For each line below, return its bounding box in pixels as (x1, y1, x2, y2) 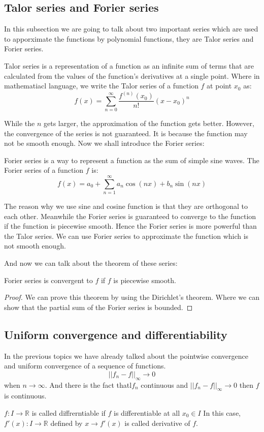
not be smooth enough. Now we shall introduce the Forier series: (4, 138, 205, 148)
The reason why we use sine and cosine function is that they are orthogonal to (4, 201, 248, 211)
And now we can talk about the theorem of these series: (4, 258, 178, 268)
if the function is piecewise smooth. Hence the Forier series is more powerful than (4, 221, 257, 231)
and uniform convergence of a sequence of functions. (4, 360, 166, 371)
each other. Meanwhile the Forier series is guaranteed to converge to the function (4, 210, 256, 221)
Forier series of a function (4, 165, 84, 175)
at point (207, 80, 232, 91)
